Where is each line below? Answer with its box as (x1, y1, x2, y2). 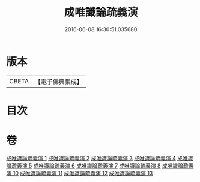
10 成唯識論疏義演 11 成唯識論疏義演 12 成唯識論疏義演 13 (13, 169, 153, 177)
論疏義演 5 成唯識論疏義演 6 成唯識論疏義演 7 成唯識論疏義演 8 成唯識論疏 (6, 162, 189, 169)
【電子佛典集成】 (34, 77, 83, 86)
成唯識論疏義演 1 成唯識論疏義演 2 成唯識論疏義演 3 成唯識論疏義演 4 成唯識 (6, 154, 193, 162)
